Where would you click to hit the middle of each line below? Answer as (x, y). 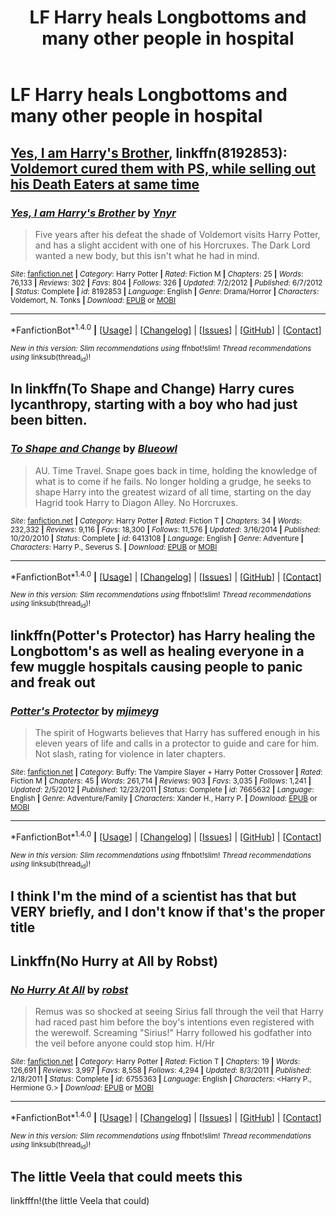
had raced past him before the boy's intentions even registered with (174, 1022)
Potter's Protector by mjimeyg (85, 711)
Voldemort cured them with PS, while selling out (163, 168)
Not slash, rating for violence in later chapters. (130, 754)
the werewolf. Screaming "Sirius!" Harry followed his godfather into (173, 1033)
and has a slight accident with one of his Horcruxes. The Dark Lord (172, 245)
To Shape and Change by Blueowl (94, 449)
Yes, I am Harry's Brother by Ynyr (93, 213)
